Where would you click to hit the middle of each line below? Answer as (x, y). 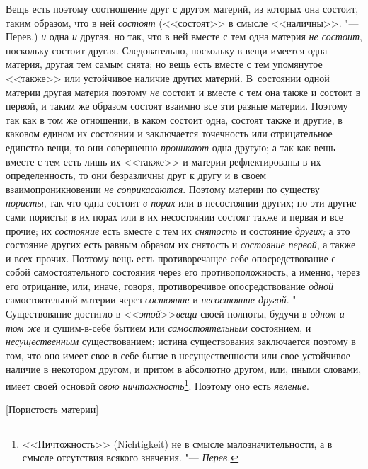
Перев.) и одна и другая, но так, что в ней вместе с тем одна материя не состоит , (184, 36)
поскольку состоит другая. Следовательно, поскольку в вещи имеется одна (167, 50)
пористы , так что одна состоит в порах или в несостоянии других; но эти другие (181, 203)
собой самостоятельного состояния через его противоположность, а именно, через (183, 272)
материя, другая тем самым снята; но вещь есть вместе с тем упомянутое (164, 64)
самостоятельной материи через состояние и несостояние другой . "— (156, 300)
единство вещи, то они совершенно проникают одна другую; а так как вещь (171, 147)
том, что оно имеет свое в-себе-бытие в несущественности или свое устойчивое (178, 355)
